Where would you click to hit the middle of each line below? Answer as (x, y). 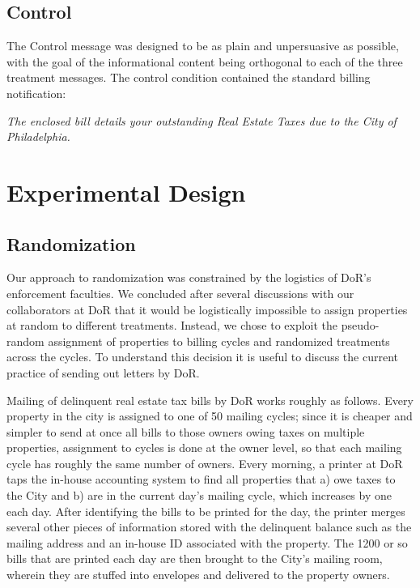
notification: (36, 93)
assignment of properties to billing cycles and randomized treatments (219, 341)
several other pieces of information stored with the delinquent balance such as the (209, 527)
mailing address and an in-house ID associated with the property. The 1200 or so (207, 542)
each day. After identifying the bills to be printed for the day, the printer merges (206, 511)
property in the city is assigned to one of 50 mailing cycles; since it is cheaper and (210, 416)
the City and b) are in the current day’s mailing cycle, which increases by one (199, 495)
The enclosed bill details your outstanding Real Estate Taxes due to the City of (202, 120)
